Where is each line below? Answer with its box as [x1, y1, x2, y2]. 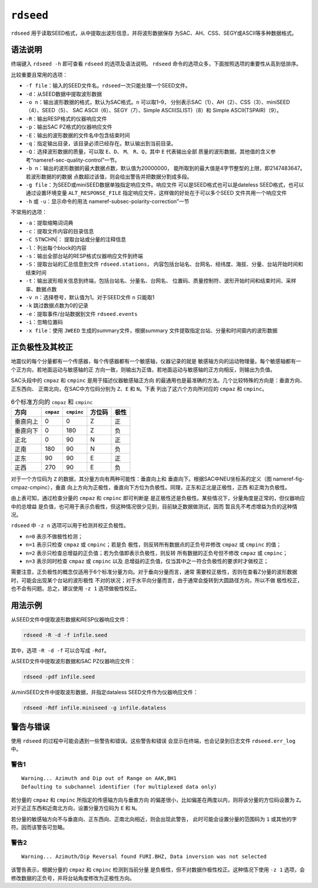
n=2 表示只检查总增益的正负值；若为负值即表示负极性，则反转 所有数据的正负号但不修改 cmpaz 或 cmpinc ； [25, 549, 288, 556]
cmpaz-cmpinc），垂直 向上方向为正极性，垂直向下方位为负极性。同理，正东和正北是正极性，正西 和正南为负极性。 [11, 484, 291, 491]
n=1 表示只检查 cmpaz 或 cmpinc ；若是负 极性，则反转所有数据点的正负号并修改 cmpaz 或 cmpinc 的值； [25, 541, 282, 549]
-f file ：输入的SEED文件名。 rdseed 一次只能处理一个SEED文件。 [25, 82, 191, 89]
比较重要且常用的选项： [11, 71, 68, 78]
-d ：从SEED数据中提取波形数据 [25, 90, 102, 97]
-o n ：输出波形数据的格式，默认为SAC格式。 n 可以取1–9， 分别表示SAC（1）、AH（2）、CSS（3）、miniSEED [25, 99, 290, 106]
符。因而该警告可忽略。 [11, 824, 68, 831]
